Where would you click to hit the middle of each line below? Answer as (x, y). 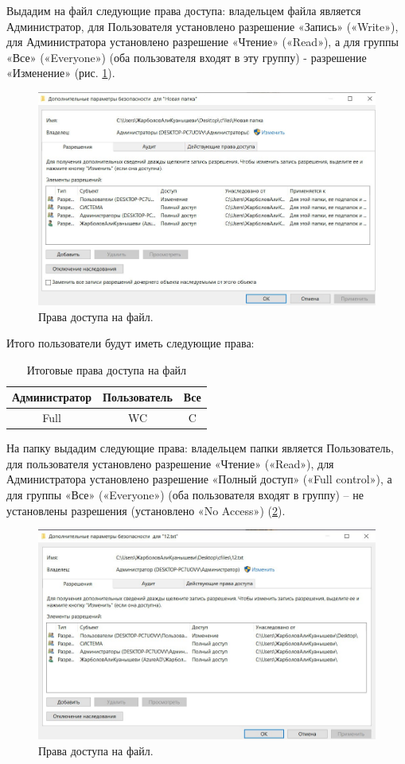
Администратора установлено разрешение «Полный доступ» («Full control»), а (199, 479)
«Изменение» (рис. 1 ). (61, 73)
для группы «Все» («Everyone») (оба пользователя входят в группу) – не (185, 495)
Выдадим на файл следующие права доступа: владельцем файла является (184, 10)
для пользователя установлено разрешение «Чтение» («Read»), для (170, 463)
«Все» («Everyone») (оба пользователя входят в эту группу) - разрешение (187, 57)
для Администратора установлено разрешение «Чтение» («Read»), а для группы (202, 42)
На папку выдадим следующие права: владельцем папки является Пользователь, (200, 448)
